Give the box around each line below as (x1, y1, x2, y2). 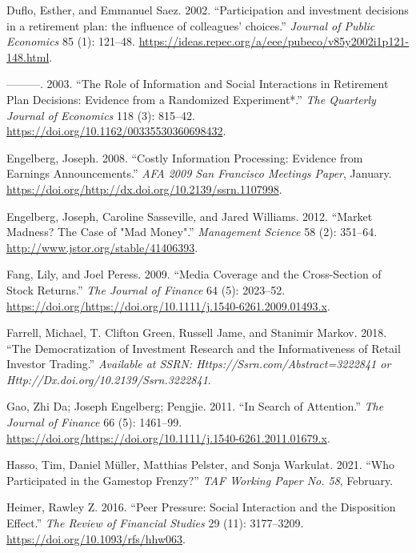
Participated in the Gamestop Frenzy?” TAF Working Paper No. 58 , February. (6, 471, 394, 488)
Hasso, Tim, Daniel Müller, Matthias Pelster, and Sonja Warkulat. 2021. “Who (6, 456, 395, 473)
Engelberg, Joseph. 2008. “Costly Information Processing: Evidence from (6, 149, 363, 166)
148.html (6, 48, 50, 65)
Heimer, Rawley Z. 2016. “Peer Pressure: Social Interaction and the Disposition (6, 499, 396, 515)
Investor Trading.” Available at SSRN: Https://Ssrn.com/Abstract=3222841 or (6, 355, 391, 372)
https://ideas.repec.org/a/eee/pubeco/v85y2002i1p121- (138, 33, 410, 50)
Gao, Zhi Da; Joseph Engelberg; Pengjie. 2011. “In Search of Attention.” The (6, 398, 384, 415)
